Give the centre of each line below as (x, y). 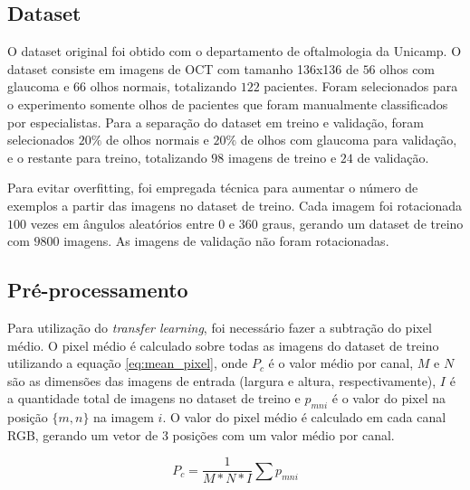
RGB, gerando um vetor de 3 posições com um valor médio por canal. (201, 434)
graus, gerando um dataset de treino (363, 223)
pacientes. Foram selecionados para (361, 86)
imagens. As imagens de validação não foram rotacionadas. (226, 241)
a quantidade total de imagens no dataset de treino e (154, 398)
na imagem (124, 417)
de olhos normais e (158, 140)
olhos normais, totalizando (163, 86)
